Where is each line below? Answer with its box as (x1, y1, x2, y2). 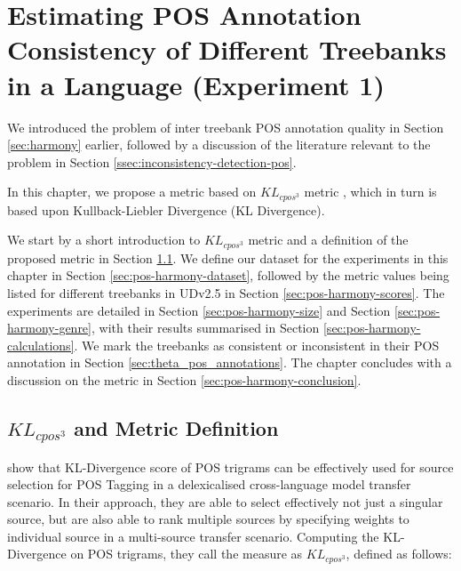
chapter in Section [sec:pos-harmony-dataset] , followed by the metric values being (7, 266, 449, 285)
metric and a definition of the (248, 230, 409, 249)
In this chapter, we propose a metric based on (7, 182, 257, 201)
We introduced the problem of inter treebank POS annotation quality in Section (7, 117, 444, 136)
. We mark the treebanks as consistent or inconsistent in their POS (74, 335, 440, 354)
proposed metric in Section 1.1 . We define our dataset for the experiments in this (7, 248, 449, 267)
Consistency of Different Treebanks (7, 31, 447, 68)
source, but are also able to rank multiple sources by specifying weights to (7, 510, 409, 528)
